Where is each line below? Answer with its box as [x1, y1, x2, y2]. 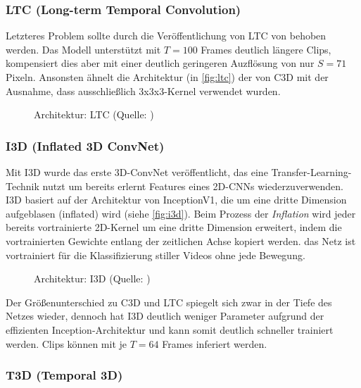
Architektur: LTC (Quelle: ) [34, 107, 154, 122]
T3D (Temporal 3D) [6, 366, 123, 384]
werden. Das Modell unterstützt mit [6, 42, 161, 56]
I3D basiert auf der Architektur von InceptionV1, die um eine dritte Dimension [6, 192, 347, 207]
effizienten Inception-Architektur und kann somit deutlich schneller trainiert [6, 322, 334, 337]
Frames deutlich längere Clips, [201, 42, 331, 56]
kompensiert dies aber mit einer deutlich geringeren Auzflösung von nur [6, 56, 315, 70]
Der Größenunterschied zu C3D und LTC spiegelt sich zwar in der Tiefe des [6, 294, 332, 309]
